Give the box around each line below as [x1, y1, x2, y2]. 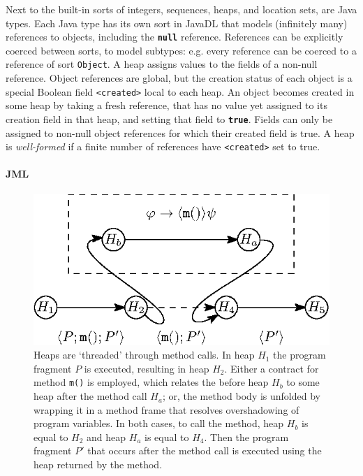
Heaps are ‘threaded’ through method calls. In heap [34, 347, 255, 362]
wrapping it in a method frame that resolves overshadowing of [34, 402, 299, 417]
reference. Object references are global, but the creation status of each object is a [6, 71, 353, 85]
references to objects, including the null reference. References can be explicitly [6, 29, 343, 44]
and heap [87, 429, 126, 444]
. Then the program [204, 429, 289, 444]
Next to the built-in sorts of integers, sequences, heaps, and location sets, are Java [6, 2, 357, 16]
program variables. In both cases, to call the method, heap [34, 416, 284, 431]
